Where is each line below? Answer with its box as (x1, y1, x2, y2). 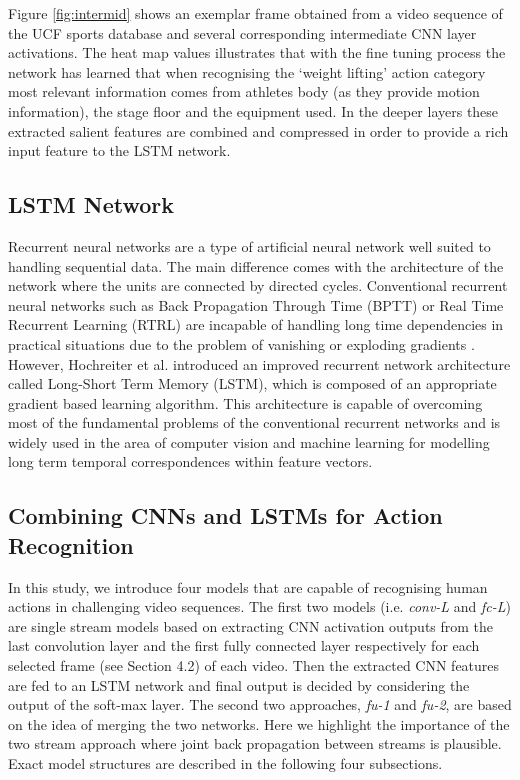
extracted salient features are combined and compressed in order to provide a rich (8, 120, 509, 141)
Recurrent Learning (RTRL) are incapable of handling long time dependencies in (8, 314, 504, 335)
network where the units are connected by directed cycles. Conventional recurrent (8, 275, 508, 296)
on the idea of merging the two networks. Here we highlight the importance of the (8, 713, 510, 734)
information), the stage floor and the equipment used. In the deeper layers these (8, 100, 499, 121)
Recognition (8, 529, 134, 560)
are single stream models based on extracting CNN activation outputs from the (8, 615, 494, 636)
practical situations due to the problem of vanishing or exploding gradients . (8, 333, 475, 354)
